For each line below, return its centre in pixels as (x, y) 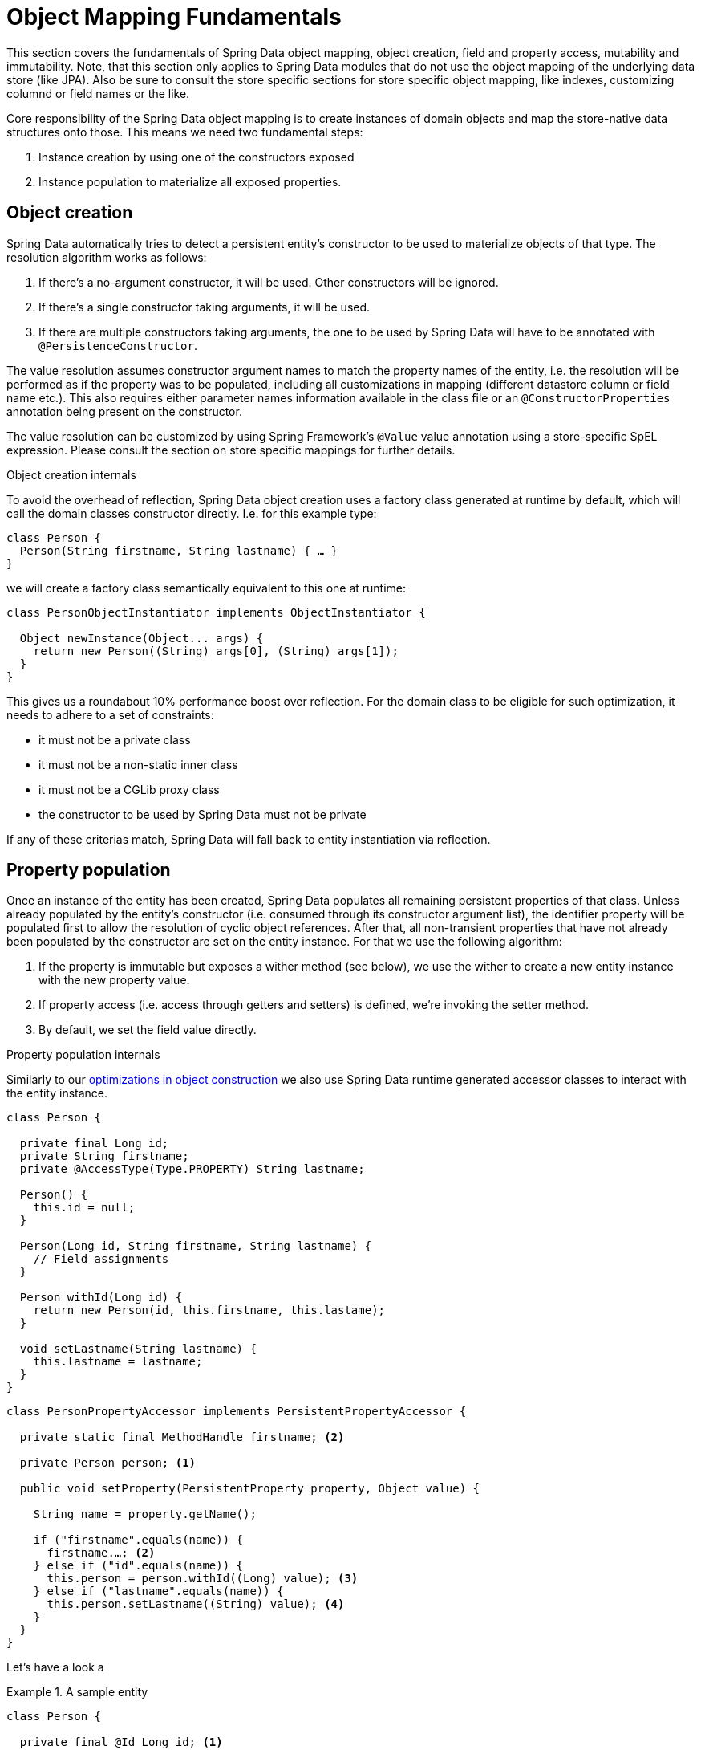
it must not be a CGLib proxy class (129, 789)
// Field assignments (101, 1259)
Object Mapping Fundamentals (174, 17)
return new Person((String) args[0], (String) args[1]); (216, 651)
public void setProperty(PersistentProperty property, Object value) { (250, 1489)
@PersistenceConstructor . (118, 345)
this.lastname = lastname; (118, 1362)
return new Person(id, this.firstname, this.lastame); (209, 1310)
